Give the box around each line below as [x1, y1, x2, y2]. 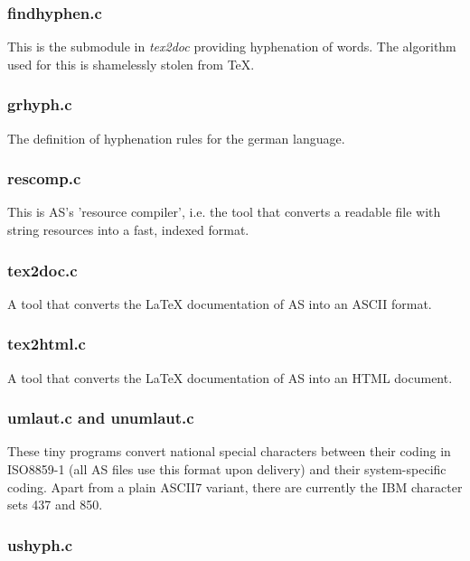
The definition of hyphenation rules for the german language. [7, 128, 345, 147]
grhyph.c [7, 93, 72, 116]
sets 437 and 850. [7, 495, 103, 514]
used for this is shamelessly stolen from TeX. [7, 54, 255, 73]
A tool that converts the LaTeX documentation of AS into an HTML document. [7, 368, 453, 387]
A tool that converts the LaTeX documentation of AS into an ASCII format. [7, 294, 432, 313]
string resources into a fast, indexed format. [7, 220, 249, 239]
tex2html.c [7, 332, 86, 355]
